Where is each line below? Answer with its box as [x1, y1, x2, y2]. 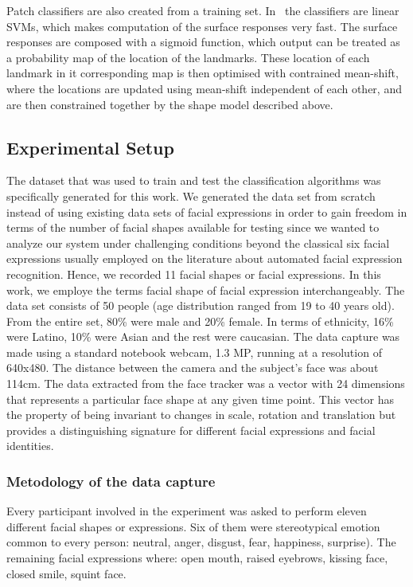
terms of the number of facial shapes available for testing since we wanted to [6, 219, 380, 236]
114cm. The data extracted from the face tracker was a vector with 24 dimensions [6, 375, 405, 392]
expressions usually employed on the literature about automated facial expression [6, 250, 403, 267]
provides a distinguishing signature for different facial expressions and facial [6, 421, 376, 438]
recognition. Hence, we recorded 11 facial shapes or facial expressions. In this [6, 265, 381, 282]
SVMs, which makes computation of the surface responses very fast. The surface [6, 18, 398, 34]
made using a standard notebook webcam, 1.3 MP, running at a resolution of [6, 343, 382, 360]
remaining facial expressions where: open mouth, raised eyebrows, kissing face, [6, 550, 388, 566]
